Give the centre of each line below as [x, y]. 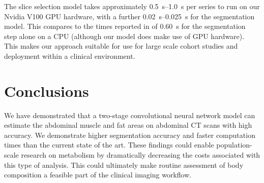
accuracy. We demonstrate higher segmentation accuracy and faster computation [130, 135]
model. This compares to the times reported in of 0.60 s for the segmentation [125, 26]
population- [234, 145]
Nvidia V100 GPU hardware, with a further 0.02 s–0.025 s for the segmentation [129, 16]
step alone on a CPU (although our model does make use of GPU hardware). [124, 36]
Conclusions [47, 90]
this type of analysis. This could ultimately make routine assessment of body [124, 164]
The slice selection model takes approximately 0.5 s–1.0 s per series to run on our [132, 6]
